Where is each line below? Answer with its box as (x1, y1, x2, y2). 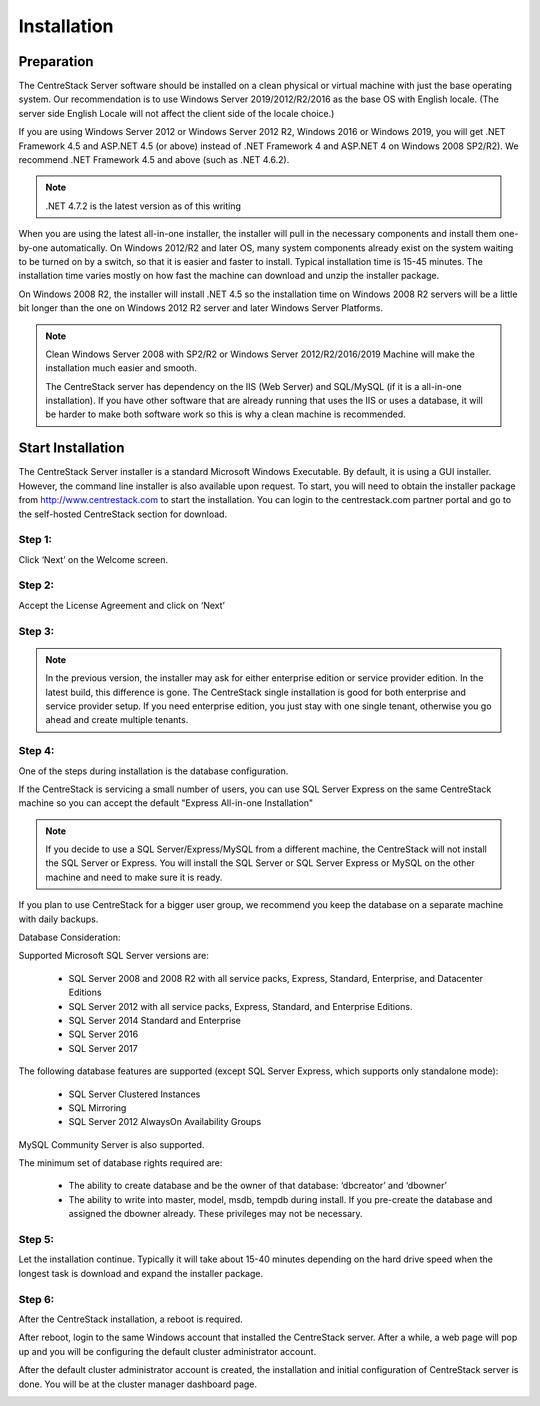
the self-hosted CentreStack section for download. (18, 508, 228, 520)
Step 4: (18, 744, 55, 758)
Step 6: (18, 1292, 55, 1306)
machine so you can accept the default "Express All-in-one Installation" (18, 797, 314, 809)
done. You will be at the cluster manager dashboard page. (18, 1378, 258, 1390)
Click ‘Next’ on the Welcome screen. (18, 553, 169, 565)
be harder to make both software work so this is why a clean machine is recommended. (45, 408, 407, 420)
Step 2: (18, 578, 55, 592)
